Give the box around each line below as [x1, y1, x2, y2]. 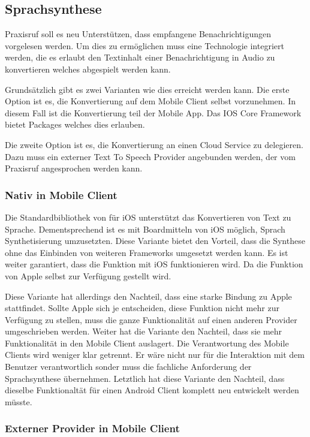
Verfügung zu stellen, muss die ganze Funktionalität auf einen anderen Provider [5, 313, 297, 326]
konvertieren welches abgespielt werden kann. [5, 62, 171, 75]
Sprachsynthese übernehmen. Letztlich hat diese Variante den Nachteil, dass [5, 372, 285, 384]
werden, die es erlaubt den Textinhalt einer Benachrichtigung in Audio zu [5, 51, 275, 64]
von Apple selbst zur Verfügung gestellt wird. [5, 269, 171, 282]
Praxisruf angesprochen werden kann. [5, 162, 143, 174]
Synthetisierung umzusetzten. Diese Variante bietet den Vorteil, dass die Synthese [5, 234, 305, 247]
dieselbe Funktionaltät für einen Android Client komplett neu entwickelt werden [5, 384, 299, 396]
